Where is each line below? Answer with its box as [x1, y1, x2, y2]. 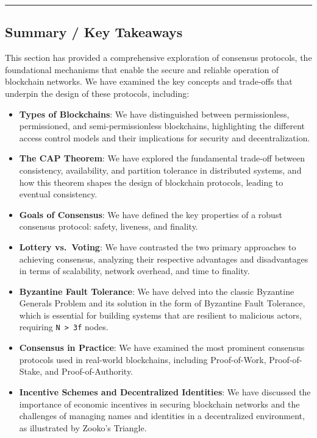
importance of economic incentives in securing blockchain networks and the [19, 397, 300, 410]
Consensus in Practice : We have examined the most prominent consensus [19, 341, 305, 354]
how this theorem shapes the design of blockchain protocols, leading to [19, 175, 283, 188]
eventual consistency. [19, 188, 98, 200]
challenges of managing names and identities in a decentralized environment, [19, 409, 305, 422]
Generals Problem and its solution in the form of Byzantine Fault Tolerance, [19, 297, 305, 309]
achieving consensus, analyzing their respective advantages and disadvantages [19, 252, 308, 265]
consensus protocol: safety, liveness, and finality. [19, 220, 198, 233]
